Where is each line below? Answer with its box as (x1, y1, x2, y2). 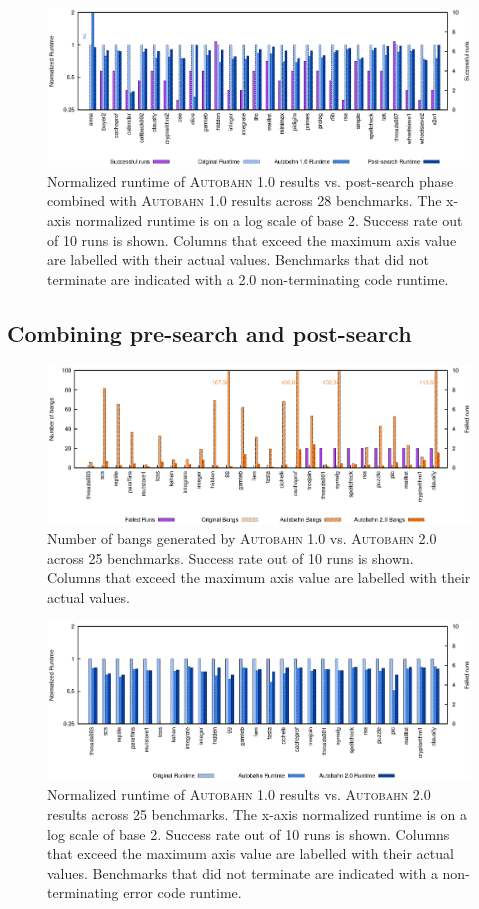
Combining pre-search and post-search (7, 317, 412, 348)
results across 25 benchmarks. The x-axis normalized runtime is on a (47, 803, 467, 824)
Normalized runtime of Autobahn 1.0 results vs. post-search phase (47, 170, 454, 191)
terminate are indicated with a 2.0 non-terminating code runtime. (47, 268, 449, 289)
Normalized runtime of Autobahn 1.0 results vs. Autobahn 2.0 (47, 784, 431, 805)
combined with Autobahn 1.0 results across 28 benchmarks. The (47, 190, 442, 211)
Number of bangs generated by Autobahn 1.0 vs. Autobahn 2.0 (47, 528, 437, 549)
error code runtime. (123, 882, 242, 903)
